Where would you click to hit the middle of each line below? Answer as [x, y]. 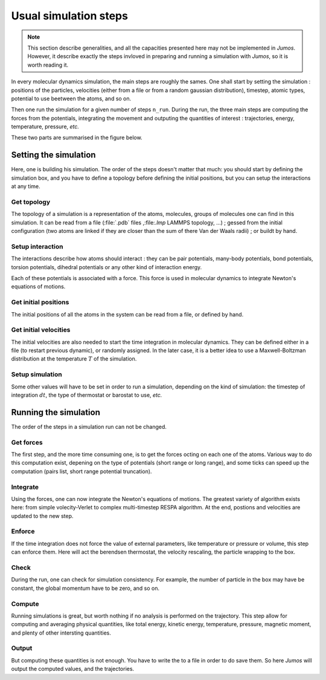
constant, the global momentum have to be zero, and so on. [85, 588]
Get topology [31, 201]
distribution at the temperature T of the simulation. [74, 359]
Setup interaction [37, 246]
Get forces [27, 442]
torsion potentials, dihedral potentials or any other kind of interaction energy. [107, 267]
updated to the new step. [42, 516]
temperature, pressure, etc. [45, 126]
